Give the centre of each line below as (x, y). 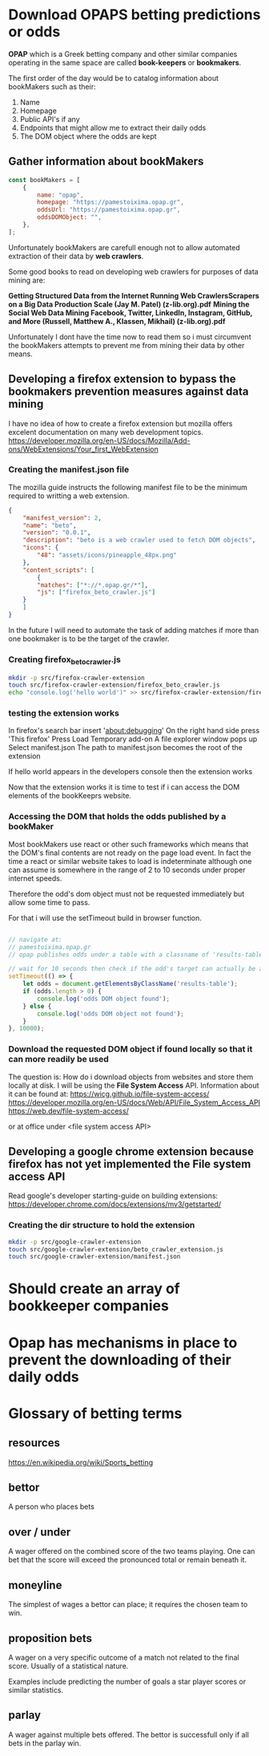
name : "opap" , (60, 195)
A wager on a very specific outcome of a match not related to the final (124, 1657)
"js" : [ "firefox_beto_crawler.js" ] (96, 592)
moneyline (35, 1585)
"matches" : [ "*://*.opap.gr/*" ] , (93, 585)
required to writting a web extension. (69, 496)
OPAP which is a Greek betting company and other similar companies (123, 54)
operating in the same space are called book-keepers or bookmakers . (125, 63)
